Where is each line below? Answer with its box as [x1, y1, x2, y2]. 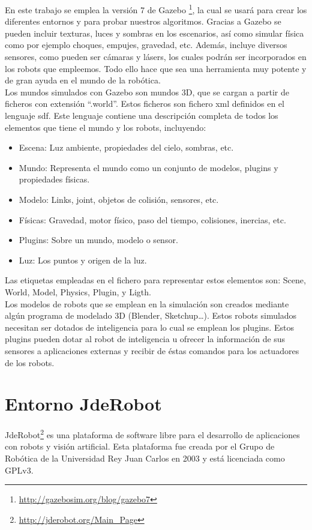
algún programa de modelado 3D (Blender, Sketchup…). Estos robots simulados [5, 309, 297, 322]
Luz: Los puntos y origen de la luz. [19, 253, 147, 266]
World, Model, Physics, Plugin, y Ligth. [5, 285, 151, 298]
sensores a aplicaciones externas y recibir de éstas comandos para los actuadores [5, 344, 299, 357]
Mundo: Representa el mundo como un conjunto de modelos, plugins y [19, 161, 278, 173]
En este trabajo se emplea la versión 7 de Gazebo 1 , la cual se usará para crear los [5, 2, 307, 16]
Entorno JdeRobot [5, 391, 162, 416]
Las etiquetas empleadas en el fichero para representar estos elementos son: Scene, [5, 274, 306, 286]
